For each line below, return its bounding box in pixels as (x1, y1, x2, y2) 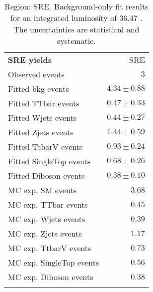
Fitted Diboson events (8, 170, 85, 181)
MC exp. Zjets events (8, 228, 82, 239)
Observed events (8, 68, 65, 80)
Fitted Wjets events (8, 112, 77, 123)
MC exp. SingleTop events (8, 257, 99, 268)
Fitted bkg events (8, 83, 69, 94)
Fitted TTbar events (8, 97, 79, 109)
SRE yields (8, 54, 52, 65)
